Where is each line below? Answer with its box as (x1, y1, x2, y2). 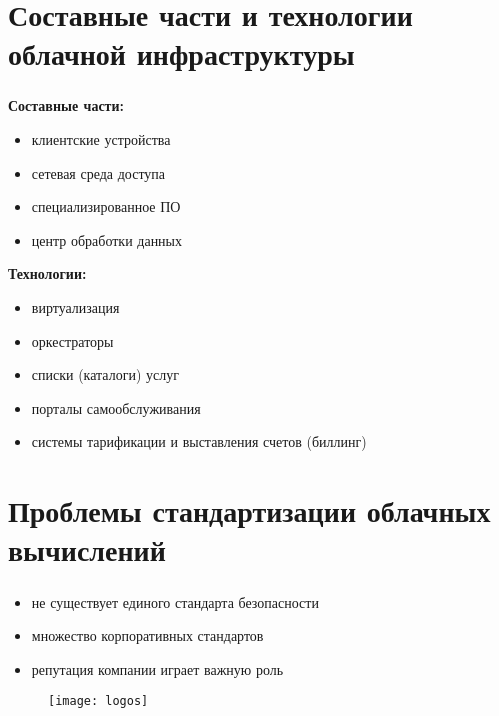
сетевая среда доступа (31, 162, 166, 183)
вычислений (8, 529, 166, 570)
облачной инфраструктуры (8, 33, 355, 74)
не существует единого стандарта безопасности (31, 591, 319, 612)
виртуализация (31, 297, 120, 318)
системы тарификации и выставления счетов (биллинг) (31, 431, 367, 452)
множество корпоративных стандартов (31, 625, 264, 646)
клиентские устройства (31, 129, 171, 150)
